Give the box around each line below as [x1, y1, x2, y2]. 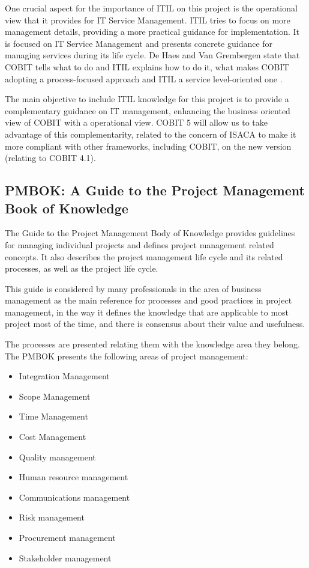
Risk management [19, 511, 85, 524]
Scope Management [19, 389, 91, 402]
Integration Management [19, 370, 110, 382]
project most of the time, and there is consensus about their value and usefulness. [5, 317, 305, 330]
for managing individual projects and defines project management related [5, 238, 274, 251]
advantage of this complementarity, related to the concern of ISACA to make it [5, 127, 296, 140]
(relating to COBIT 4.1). [5, 151, 96, 164]
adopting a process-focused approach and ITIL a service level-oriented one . [5, 72, 283, 85]
